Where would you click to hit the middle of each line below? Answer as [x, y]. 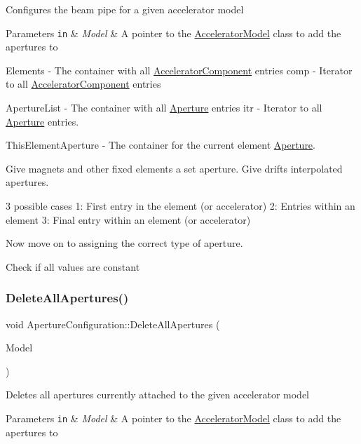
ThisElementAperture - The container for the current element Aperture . [161, 145]
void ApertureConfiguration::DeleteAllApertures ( [113, 324]
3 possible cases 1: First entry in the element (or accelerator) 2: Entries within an [180, 206]
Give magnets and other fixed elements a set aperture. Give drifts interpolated [174, 168]
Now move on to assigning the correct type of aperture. [124, 243]
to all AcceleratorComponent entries [83, 84]
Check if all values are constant [73, 266]
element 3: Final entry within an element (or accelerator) [128, 219]
